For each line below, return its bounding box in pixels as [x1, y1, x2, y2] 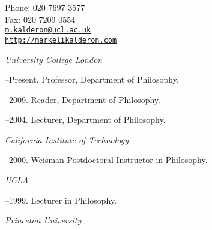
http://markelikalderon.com [5, 35, 117, 44]
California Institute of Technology [5, 133, 129, 146]
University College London [5, 53, 103, 65]
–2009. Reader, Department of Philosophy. [5, 93, 160, 105]
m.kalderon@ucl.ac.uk [5, 26, 91, 35]
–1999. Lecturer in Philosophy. [5, 193, 117, 206]
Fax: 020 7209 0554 [5, 13, 76, 25]
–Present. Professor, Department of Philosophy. [5, 73, 179, 86]
